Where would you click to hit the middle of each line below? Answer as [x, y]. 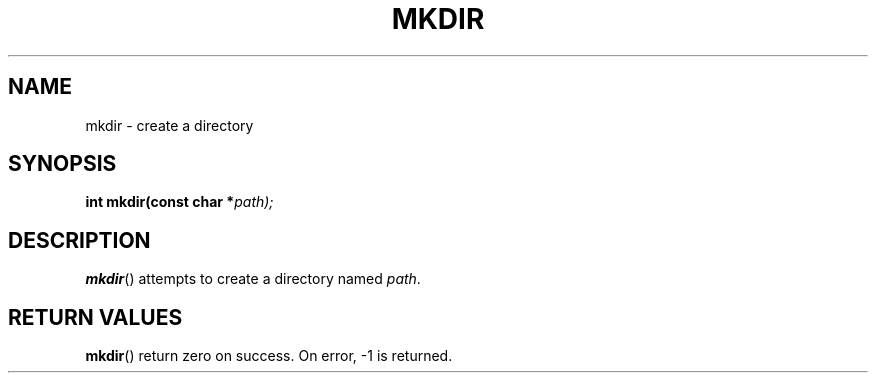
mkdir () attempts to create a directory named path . [253, 279]
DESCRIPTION [79, 240]
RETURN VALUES [95, 317]
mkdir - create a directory [169, 125]
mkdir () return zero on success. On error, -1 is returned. [269, 356]
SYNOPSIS [62, 164]
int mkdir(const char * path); [179, 202]
